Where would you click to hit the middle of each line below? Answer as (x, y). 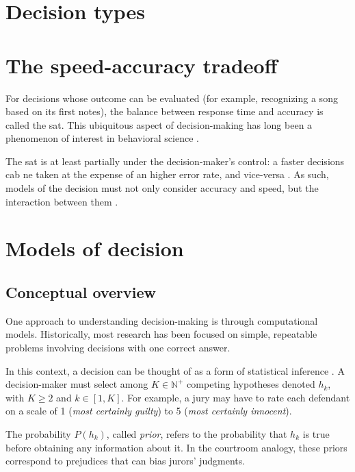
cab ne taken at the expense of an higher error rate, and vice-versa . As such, (167, 174)
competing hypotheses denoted (251, 384)
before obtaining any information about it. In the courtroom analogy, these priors (176, 447)
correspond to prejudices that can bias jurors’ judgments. (126, 461)
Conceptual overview (81, 292)
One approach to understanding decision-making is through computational (162, 320)
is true (316, 433)
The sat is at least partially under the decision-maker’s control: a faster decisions (175, 161)
